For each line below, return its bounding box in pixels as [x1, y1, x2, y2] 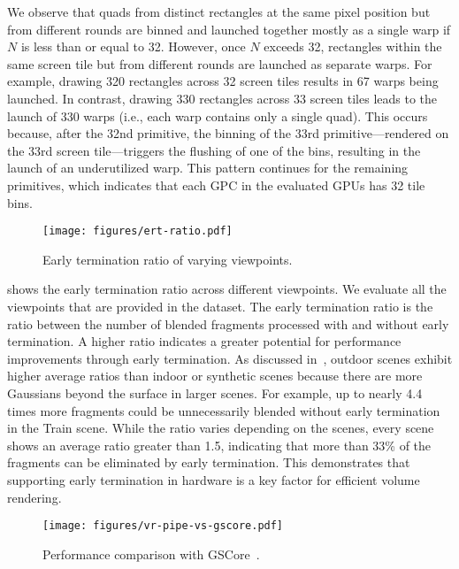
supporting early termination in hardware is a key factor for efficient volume [7, 470, 420, 488]
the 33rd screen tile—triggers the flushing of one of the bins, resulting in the [7, 141, 421, 159]
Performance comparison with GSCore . [42, 544, 260, 563]
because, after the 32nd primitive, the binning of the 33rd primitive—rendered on [7, 124, 449, 142]
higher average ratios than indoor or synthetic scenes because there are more [7, 366, 423, 385]
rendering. [7, 488, 62, 506]
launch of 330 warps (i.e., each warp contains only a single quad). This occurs [7, 106, 428, 125]
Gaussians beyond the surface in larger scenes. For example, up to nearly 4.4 [7, 383, 423, 402]
